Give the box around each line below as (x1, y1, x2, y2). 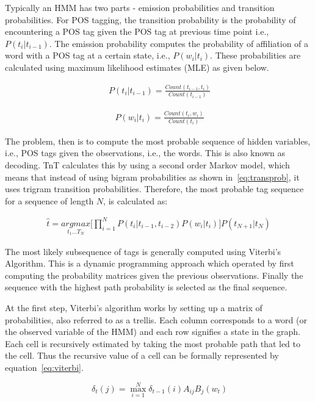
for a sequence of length (5, 194, 94, 207)
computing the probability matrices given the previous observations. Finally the (5, 268, 303, 281)
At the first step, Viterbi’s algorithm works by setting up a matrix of (5, 301, 262, 314)
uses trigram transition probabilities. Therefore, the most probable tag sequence (5, 182, 304, 195)
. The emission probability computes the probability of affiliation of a (49, 37, 309, 49)
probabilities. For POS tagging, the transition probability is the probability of (5, 13, 296, 26)
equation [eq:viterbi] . (5, 361, 84, 373)
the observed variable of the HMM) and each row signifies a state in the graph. (5, 325, 300, 338)
